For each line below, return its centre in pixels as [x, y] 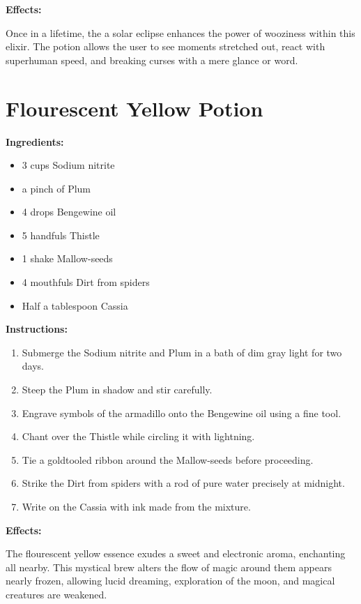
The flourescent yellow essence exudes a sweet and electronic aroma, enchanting [176, 553]
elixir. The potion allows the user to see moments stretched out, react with [166, 46]
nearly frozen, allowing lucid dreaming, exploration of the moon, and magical [170, 581]
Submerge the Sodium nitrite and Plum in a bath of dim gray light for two [182, 352]
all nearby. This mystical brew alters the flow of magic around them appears [169, 567]
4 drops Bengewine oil [69, 212]
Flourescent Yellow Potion [135, 108]
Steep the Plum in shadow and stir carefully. [117, 390]
